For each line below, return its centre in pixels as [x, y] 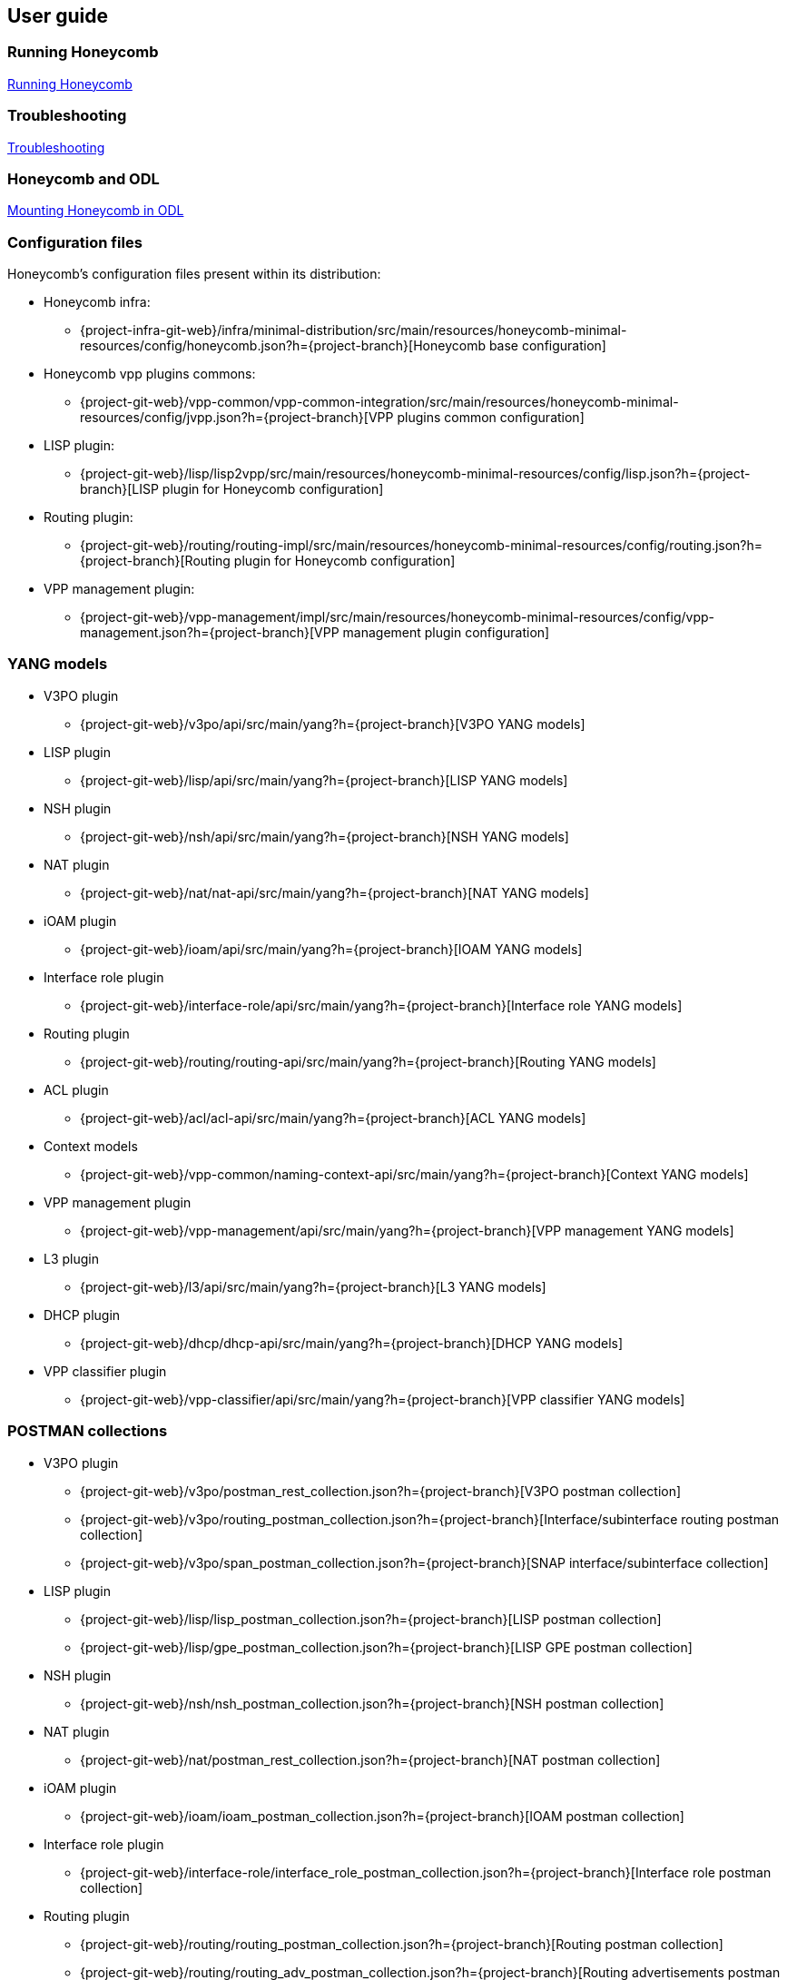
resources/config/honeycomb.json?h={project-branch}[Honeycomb [283, 346]
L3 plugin [71, 1258]
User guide [58, 16]
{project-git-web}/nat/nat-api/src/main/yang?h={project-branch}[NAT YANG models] [334, 892]
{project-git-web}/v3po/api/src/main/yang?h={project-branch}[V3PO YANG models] [333, 724]
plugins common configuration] [491, 418]
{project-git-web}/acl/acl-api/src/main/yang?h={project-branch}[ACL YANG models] [333, 1118]
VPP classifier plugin [105, 1371]
